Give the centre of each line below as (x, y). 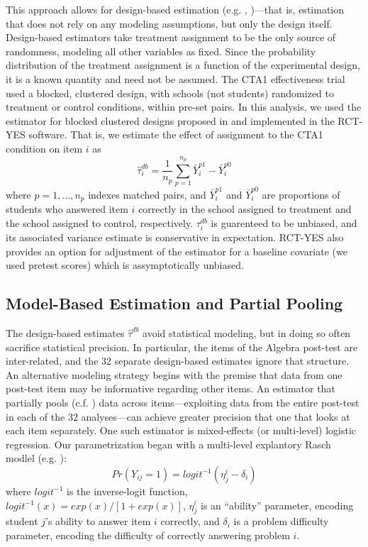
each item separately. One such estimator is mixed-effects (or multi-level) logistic (181, 430)
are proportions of (301, 194)
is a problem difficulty (281, 521)
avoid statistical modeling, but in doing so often (247, 332)
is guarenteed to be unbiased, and (284, 222)
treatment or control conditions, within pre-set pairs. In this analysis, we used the (184, 107)
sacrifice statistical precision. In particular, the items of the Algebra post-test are (182, 347)
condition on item (44, 148)
